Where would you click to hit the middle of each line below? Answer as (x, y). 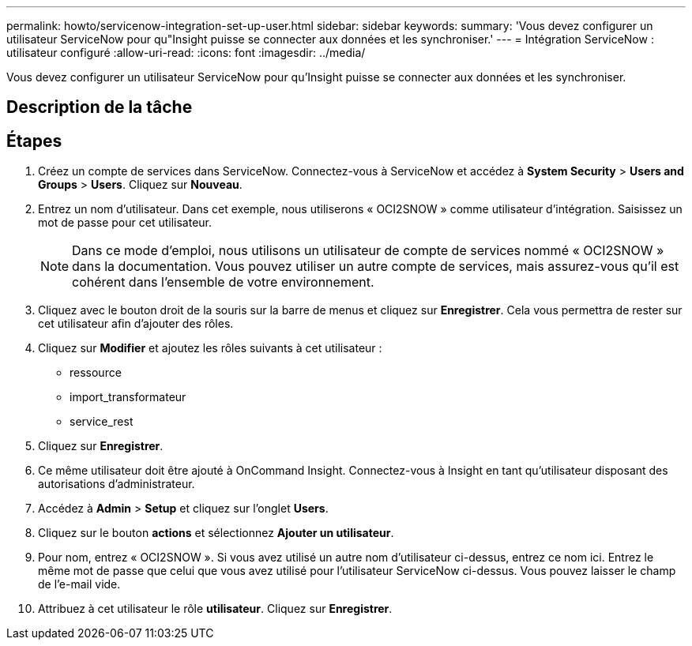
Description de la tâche (100, 107)
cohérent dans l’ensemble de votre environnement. (223, 282)
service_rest (102, 422)
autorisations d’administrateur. (117, 484)
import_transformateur (128, 397)
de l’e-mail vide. (79, 584)
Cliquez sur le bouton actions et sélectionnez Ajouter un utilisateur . (216, 533)
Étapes (34, 141)
